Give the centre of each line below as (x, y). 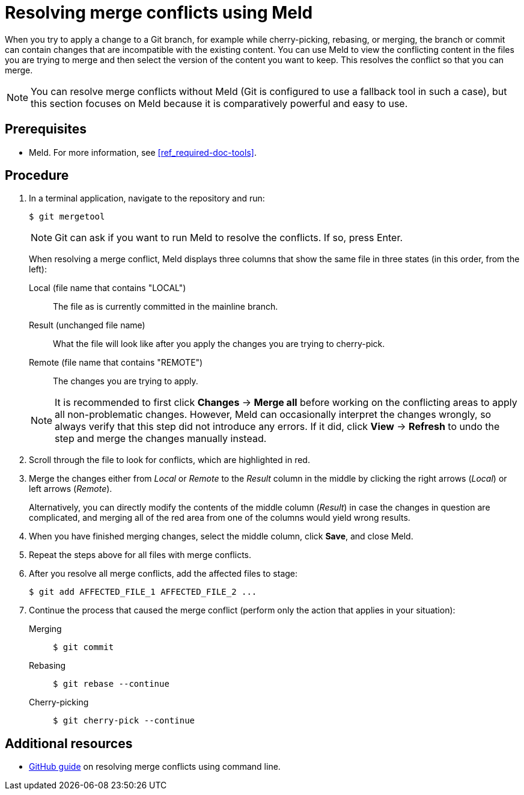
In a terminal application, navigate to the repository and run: (147, 198)
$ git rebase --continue (111, 684)
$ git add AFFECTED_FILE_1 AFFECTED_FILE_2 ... (143, 592)
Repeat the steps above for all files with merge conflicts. (140, 555)
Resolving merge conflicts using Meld (159, 13)
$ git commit (84, 647)
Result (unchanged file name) (87, 325)
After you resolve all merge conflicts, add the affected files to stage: (163, 574)
